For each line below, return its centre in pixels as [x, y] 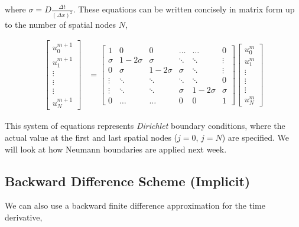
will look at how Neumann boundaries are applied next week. [116, 149]
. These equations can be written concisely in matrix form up [184, 9]
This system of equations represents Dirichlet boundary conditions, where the [145, 126]
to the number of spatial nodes [61, 24]
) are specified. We [255, 137]
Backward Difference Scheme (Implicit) [128, 181]
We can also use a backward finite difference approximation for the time [135, 205]
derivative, [24, 217]
